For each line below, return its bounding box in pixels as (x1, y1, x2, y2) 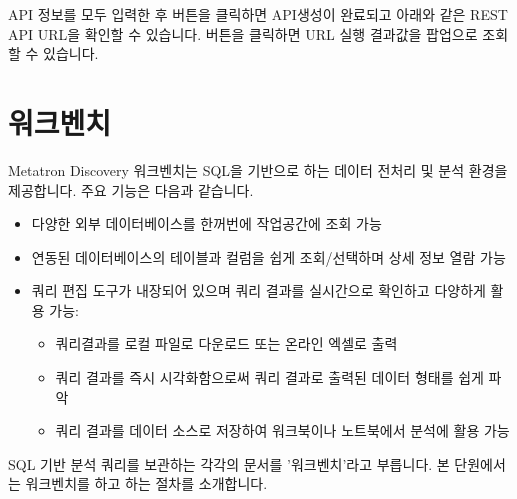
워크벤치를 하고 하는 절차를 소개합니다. (25, 473, 268, 494)
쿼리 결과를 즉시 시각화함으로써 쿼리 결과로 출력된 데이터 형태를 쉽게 (55, 367, 484, 388)
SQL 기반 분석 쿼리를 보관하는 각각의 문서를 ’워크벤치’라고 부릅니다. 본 (8, 453, 450, 474)
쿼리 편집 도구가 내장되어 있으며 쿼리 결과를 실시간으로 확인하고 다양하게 (31, 280, 486, 301)
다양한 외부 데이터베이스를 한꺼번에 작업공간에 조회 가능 (31, 213, 382, 234)
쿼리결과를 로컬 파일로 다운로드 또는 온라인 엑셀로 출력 (55, 333, 398, 354)
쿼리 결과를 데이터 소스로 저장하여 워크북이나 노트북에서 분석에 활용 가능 (55, 420, 510, 441)
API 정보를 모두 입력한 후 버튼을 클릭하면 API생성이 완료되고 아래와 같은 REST (8, 4, 508, 24)
